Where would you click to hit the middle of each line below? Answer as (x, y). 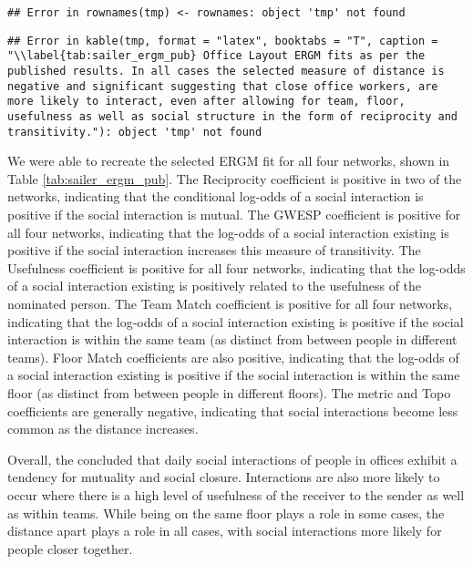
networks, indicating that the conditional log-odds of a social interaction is (216, 196)
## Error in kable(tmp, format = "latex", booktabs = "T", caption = (223, 41)
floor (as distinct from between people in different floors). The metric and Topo (229, 392)
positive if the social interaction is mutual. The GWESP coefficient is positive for (234, 215)
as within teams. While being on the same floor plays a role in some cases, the (226, 513)
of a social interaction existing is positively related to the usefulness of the (215, 286)
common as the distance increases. (103, 429)
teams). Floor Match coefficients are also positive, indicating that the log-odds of (233, 357)
